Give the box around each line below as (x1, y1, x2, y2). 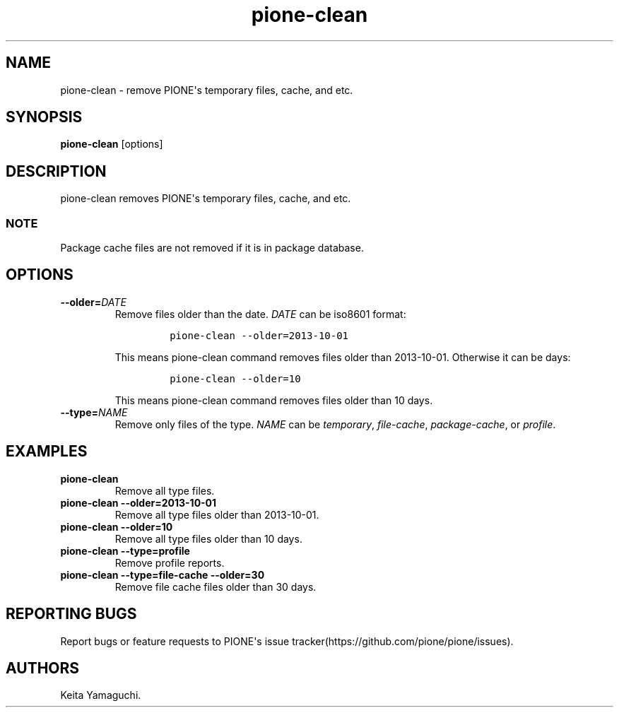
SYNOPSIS (6, 108, 83, 126)
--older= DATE (60, 295, 126, 308)
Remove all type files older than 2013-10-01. (114, 508, 319, 521)
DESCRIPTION (6, 162, 107, 180)
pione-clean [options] (60, 138, 163, 151)
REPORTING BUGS (6, 605, 137, 623)
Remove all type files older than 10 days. (114, 532, 302, 545)
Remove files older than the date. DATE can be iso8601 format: (114, 307, 406, 320)
